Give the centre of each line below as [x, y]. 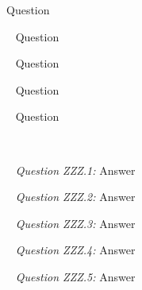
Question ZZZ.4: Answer [75, 250]
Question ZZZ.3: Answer [75, 223]
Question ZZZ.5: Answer [75, 276]
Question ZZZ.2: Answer [75, 197]
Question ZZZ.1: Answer [75, 170]
